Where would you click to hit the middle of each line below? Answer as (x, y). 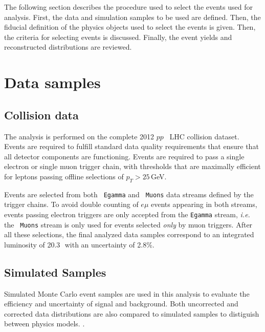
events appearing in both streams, (204, 204)
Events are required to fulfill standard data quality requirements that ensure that (131, 146)
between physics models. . (45, 324)
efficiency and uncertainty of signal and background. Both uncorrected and (121, 304)
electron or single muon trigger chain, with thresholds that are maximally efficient (132, 166)
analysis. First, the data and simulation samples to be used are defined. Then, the (132, 17)
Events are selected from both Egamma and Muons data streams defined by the (129, 194)
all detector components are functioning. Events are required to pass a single (124, 156)
